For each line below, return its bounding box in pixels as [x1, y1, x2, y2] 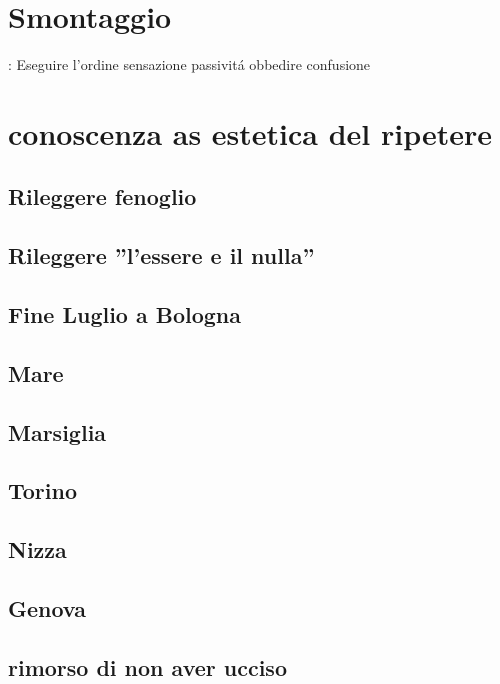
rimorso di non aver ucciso [8, 651, 287, 682]
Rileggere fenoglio [8, 181, 197, 212]
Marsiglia [8, 416, 107, 447]
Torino [8, 475, 78, 506]
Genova [8, 592, 87, 623]
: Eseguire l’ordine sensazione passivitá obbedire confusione [8, 54, 371, 75]
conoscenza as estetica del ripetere [8, 112, 493, 153]
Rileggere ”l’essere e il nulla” [8, 240, 315, 271]
